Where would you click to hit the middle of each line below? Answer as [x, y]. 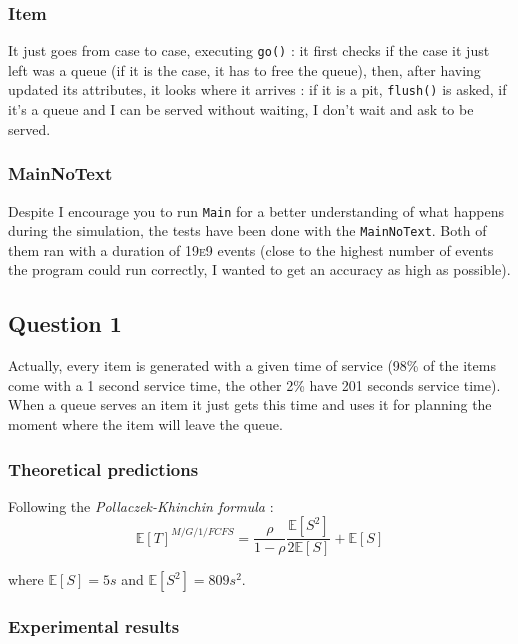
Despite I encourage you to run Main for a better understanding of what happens [256, 210]
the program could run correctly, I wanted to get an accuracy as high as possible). [259, 269]
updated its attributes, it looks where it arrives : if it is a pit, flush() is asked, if [257, 89]
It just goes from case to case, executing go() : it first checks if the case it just [249, 50]
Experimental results [94, 626]
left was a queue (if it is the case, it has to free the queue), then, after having [244, 69]
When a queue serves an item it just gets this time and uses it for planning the [250, 404]
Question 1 [65, 323]
